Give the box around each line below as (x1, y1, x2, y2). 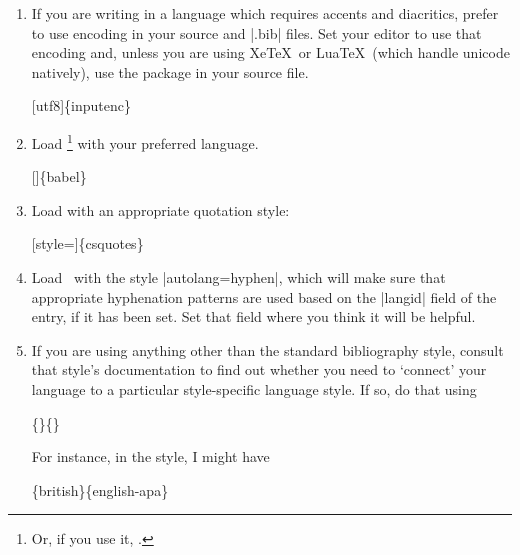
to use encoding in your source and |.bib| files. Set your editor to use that (31, 22, 482, 43)
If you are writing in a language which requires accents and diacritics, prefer (31, 3, 499, 23)
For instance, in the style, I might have (31, 446, 270, 467)
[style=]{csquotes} (31, 233, 144, 254)
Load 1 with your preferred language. (31, 129, 259, 153)
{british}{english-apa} (31, 479, 169, 500)
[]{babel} (31, 166, 87, 187)
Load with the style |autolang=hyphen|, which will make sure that (31, 267, 446, 287)
